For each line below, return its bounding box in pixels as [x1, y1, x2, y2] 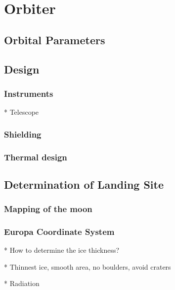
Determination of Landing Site [4, 176, 164, 192]
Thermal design [4, 150, 67, 163]
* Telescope [4, 107, 39, 117]
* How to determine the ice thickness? [4, 245, 120, 255]
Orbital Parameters [4, 32, 105, 47]
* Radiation [4, 278, 40, 289]
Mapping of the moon [4, 203, 92, 215]
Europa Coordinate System [4, 225, 115, 237]
